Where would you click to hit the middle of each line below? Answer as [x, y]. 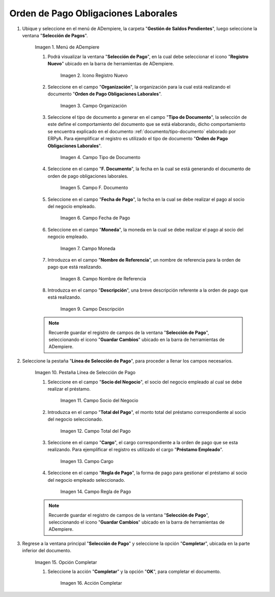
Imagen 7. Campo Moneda [88, 248]
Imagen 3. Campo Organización [93, 106]
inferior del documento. [47, 551]
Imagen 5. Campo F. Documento [94, 188]
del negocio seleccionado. [75, 419]
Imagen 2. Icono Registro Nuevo [94, 75]
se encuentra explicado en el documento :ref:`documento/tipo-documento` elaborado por [142, 131]
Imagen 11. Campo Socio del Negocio [99, 401]
